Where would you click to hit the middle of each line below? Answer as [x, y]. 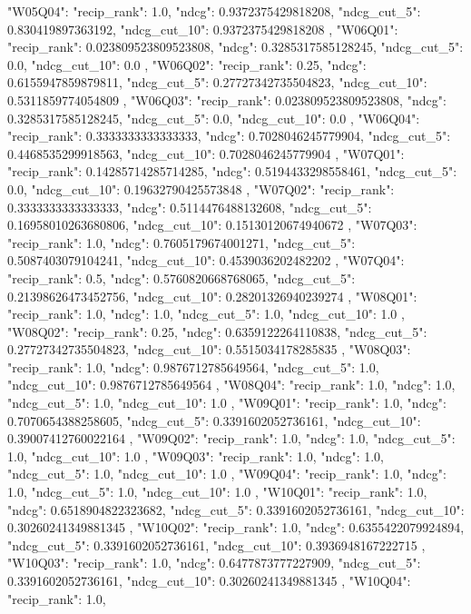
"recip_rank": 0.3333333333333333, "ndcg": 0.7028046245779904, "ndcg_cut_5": [229, 136]
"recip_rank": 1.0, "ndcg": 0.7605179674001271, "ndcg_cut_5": [182, 242]
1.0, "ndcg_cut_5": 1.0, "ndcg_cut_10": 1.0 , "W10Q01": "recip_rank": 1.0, [217, 492]
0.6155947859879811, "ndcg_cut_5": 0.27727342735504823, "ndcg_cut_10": [217, 82]
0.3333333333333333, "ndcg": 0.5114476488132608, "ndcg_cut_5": [190, 207]
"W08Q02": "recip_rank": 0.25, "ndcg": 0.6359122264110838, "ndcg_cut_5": [217, 331]
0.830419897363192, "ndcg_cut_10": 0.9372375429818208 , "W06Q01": [203, 29]
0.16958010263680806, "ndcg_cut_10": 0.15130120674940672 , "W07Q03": [212, 225]
